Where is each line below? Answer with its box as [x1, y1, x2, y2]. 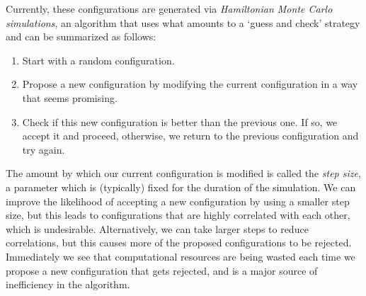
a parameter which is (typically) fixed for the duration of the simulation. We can [6, 179, 356, 194]
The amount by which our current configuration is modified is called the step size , [6, 166, 361, 181]
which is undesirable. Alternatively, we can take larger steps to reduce [6, 221, 309, 236]
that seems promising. [22, 90, 118, 105]
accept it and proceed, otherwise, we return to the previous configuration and [22, 128, 359, 143]
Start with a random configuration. [22, 52, 175, 67]
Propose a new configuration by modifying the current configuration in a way [22, 76, 358, 91]
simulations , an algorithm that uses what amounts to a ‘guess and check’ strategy [6, 15, 360, 30]
